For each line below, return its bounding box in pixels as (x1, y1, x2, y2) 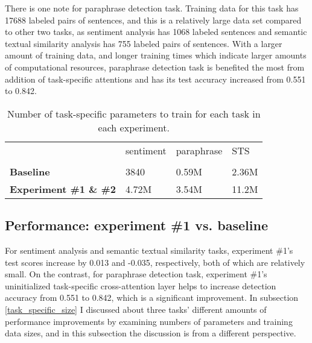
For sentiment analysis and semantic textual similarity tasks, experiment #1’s (5, 244, 293, 256)
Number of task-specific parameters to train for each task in (7, 106, 261, 121)
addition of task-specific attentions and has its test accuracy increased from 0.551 (5, 72, 306, 85)
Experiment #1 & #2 (10, 181, 116, 196)
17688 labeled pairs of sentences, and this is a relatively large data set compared (5, 13, 302, 26)
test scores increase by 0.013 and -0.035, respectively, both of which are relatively (5, 256, 305, 268)
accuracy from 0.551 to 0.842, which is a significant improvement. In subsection (5, 291, 299, 304)
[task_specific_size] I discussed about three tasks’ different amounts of (5, 303, 267, 315)
